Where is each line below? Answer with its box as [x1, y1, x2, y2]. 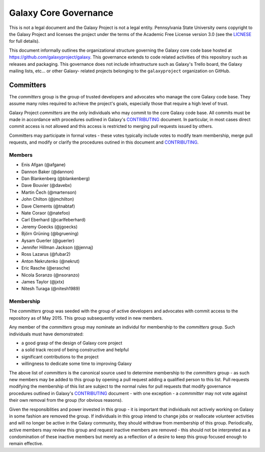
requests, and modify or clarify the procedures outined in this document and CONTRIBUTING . [9, 139, 199, 145]
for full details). [9, 38, 40, 44]
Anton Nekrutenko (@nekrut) [21, 258, 80, 264]
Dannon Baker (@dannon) [21, 169, 74, 175]
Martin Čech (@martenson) [21, 189, 77, 195]
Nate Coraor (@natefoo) [21, 210, 71, 216]
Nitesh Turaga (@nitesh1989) [21, 286, 80, 292]
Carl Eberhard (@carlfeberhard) [21, 217, 86, 223]
